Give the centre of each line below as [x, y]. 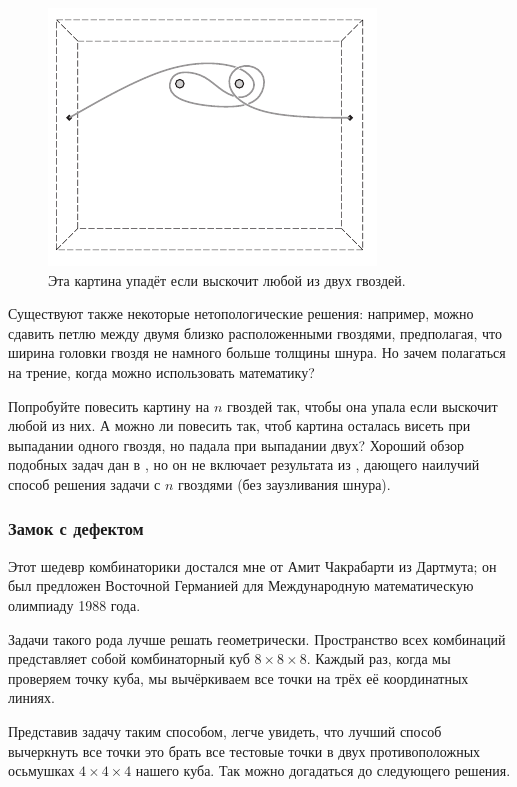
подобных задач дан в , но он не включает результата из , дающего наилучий [244, 464]
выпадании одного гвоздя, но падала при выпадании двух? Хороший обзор [236, 444]
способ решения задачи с [84, 483]
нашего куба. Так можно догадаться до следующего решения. [323, 770]
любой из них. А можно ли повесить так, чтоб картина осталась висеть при [239, 425]
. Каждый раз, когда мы [378, 658]
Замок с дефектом [76, 528]
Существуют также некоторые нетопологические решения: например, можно [241, 313]
